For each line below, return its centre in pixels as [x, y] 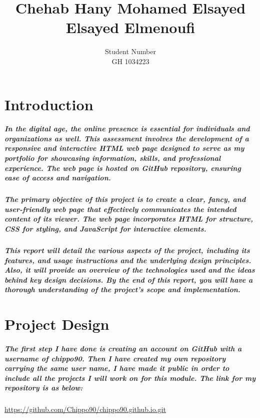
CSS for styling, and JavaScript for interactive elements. [105, 229]
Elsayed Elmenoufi [130, 27]
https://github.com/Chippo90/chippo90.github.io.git [85, 409]
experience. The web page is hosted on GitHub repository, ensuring [123, 168]
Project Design [57, 324]
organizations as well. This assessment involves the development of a [127, 138]
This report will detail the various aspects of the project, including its [127, 250]
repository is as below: [44, 388]
